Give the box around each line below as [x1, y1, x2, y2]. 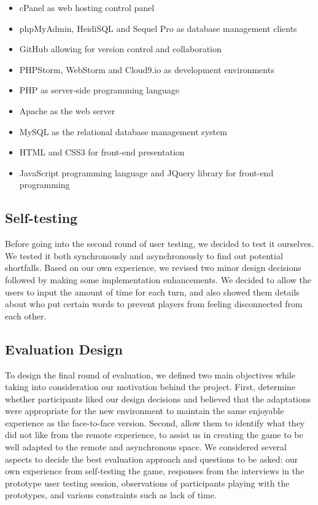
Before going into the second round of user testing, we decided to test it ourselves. [5, 237, 314, 250]
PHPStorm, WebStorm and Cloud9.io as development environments [19, 63, 274, 76]
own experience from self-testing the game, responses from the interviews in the [5, 464, 304, 477]
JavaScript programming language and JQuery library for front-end [19, 166, 274, 179]
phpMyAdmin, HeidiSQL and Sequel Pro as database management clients [19, 22, 297, 34]
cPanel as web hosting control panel [19, 1, 155, 14]
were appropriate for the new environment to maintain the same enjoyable [5, 404, 284, 417]
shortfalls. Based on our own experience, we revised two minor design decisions [5, 261, 301, 274]
